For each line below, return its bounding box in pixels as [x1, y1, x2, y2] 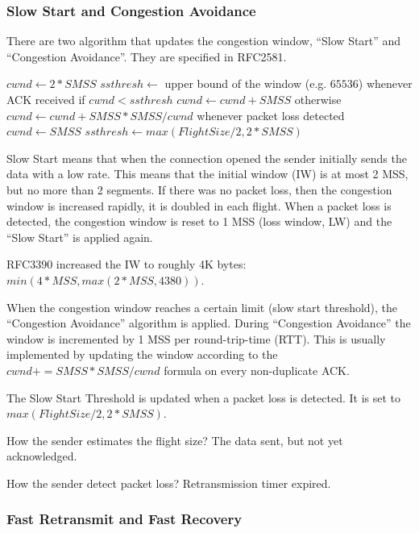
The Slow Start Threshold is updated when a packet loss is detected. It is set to [6, 389, 401, 406]
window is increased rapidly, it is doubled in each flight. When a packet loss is [6, 197, 392, 214]
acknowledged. [6, 448, 77, 464]
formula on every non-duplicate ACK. [164, 361, 350, 378]
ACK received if [6, 91, 85, 107]
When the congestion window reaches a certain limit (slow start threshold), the [6, 298, 398, 315]
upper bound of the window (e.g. [164, 75, 327, 92]
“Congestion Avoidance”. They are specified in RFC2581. [6, 48, 287, 65]
